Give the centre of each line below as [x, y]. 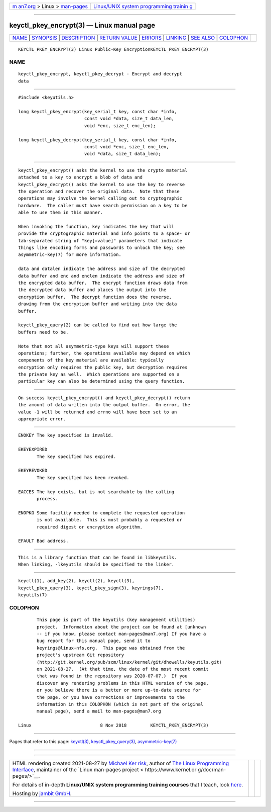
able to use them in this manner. [60, 213]
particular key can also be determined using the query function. [102, 381]
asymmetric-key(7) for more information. [70, 255]
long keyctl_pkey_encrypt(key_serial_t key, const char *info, [98, 112]
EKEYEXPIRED [33, 449]
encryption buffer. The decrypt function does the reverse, [95, 297]
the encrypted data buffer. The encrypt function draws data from [103, 283]
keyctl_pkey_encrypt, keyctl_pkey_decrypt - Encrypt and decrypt [100, 74]
